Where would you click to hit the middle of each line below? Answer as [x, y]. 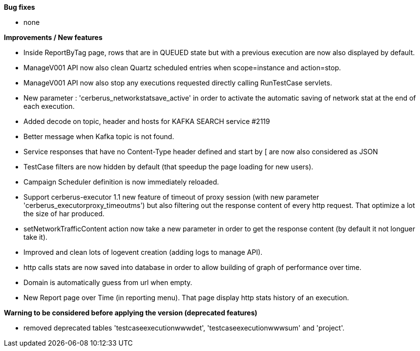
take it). [36, 237]
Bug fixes [20, 7]
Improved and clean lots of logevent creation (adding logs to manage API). [143, 252]
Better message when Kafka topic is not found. [99, 136]
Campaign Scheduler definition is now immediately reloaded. [121, 182]
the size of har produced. [64, 214]
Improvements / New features [53, 37]
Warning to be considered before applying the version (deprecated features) [131, 313]
